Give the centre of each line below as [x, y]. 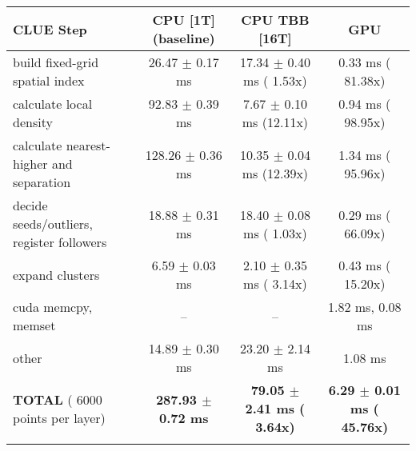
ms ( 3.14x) [275, 283]
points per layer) [59, 417]
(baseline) [184, 38]
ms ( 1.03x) [275, 233]
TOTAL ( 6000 [58, 399]
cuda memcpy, [53, 307]
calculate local [53, 104]
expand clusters [56, 274]
